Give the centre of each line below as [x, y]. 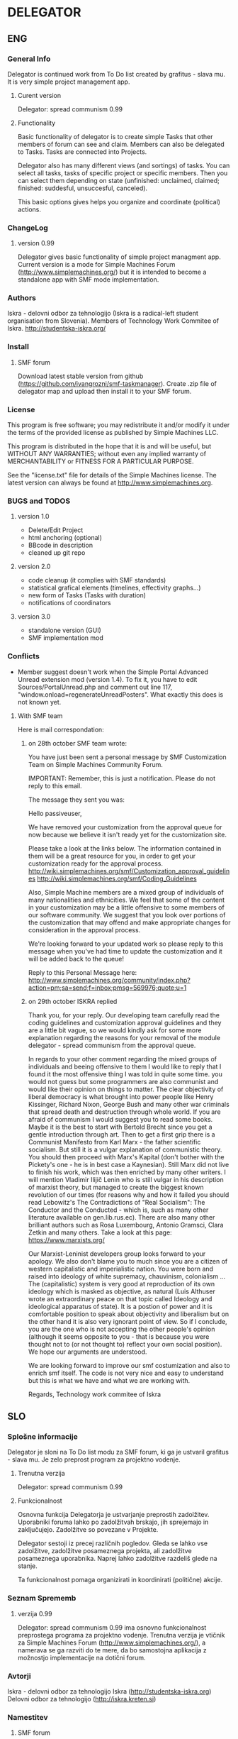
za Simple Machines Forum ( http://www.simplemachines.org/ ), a [112, 1643]
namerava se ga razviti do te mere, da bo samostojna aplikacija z [112, 1650]
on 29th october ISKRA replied [73, 1001]
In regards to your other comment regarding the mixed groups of [123, 1059]
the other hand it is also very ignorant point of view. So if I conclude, [128, 1321]
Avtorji [19, 1676]
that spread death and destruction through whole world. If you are [124, 1112]
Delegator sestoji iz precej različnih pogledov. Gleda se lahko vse [112, 1543]
